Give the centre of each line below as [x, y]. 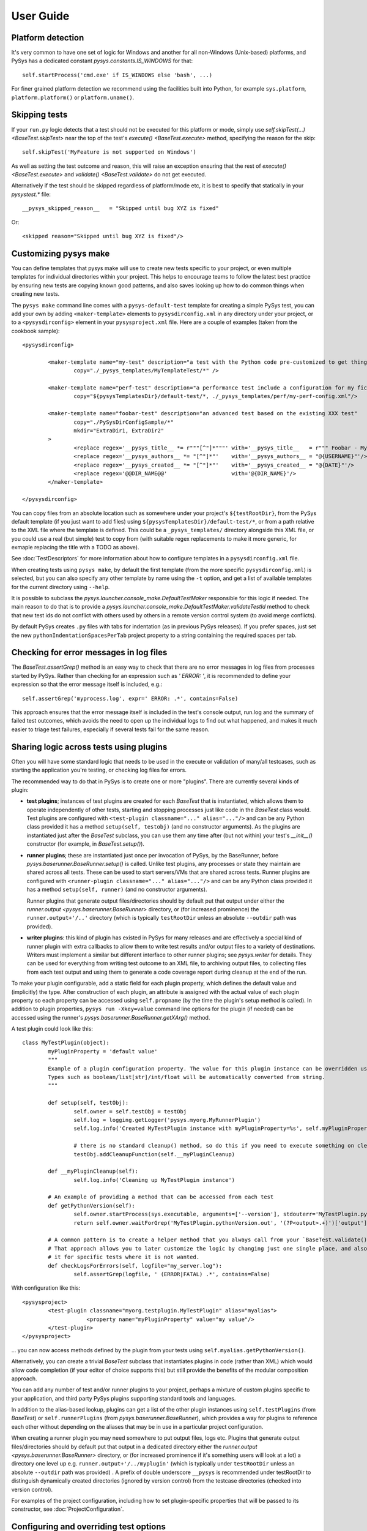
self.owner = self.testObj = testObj [130, 1111]
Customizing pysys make [61, 253]
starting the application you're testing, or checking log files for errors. [99, 770]
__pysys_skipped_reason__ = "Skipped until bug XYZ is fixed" [121, 209]
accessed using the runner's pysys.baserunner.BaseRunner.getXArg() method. [111, 1017]
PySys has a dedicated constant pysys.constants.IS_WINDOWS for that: [102, 61]
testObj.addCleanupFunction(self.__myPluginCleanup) [154, 1154]
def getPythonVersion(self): [92, 1206]
